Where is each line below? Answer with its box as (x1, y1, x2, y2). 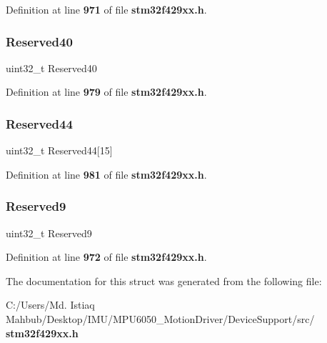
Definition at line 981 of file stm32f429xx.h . (6, 166, 207, 182)
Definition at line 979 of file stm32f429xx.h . (6, 84, 207, 99)
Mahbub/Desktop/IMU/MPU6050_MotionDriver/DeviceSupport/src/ (6, 312, 315, 326)
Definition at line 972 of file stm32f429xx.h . (6, 249, 207, 264)
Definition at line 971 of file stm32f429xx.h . (6, 2, 207, 16)
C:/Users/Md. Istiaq (6, 297, 95, 312)
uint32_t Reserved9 (6, 225, 92, 240)
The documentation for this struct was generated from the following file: (6, 273, 322, 288)
